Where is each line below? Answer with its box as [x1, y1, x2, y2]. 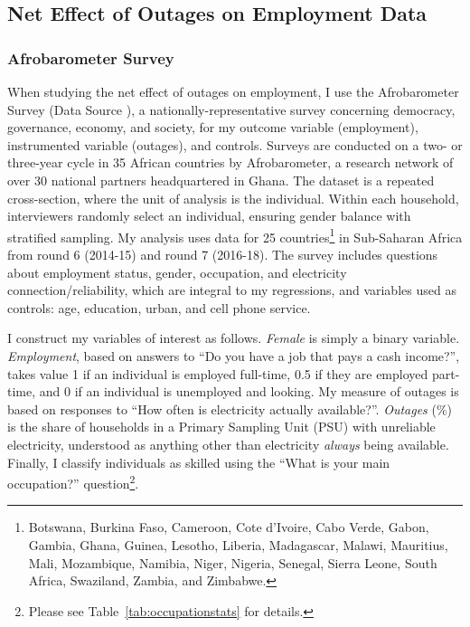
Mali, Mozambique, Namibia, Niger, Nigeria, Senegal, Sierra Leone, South [28, 553, 437, 572]
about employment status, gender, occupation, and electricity [7, 262, 347, 281]
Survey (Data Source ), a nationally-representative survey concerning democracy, [7, 100, 456, 119]
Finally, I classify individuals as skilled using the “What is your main [7, 452, 390, 471]
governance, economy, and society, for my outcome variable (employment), [7, 118, 418, 137]
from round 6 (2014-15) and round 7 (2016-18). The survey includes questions [7, 245, 438, 263]
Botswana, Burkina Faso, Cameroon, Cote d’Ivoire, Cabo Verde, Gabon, [28, 518, 429, 537]
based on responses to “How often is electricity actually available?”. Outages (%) [7, 399, 453, 418]
